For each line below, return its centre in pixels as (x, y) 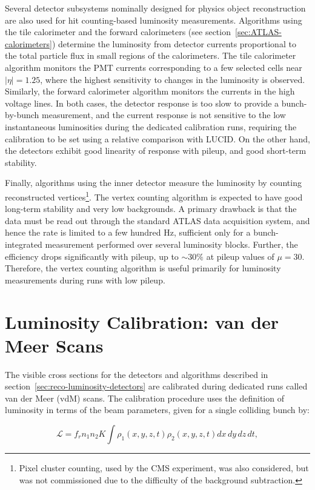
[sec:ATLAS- (258, 32)
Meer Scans (54, 345)
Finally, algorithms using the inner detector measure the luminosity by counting (153, 183)
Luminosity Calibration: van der (142, 321)
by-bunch (22, 115)
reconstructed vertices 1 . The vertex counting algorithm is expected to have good (154, 196)
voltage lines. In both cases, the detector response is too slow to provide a (142, 103)
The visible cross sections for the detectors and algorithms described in (137, 374)
